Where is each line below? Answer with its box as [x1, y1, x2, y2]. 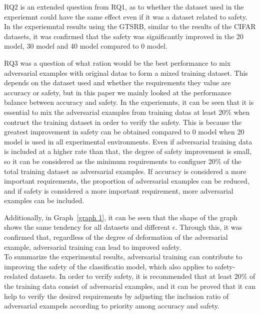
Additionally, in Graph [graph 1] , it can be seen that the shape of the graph [4, 212, 237, 222]
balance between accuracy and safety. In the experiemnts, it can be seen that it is [4, 97, 254, 107]
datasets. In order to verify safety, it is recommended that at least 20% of [30, 271, 255, 281]
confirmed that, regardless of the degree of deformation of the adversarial [4, 232, 228, 242]
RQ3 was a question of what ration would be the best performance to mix [4, 57, 231, 68]
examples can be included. [4, 195, 84, 206]
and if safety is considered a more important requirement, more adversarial [4, 185, 233, 196]
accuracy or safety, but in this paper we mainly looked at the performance [4, 87, 231, 97]
